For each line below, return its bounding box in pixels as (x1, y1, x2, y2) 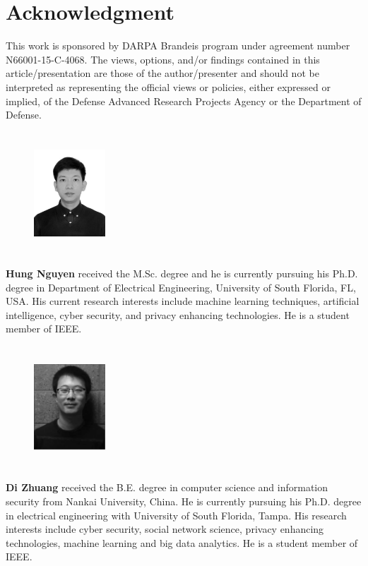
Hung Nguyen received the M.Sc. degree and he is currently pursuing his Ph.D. (6, 266, 358, 281)
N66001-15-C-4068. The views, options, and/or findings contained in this (6, 52, 320, 66)
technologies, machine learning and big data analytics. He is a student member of (6, 535, 358, 550)
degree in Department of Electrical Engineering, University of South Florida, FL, (6, 279, 356, 294)
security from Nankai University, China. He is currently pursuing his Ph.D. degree (6, 494, 362, 509)
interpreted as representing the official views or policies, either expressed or (6, 79, 331, 94)
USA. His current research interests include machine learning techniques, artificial (6, 294, 360, 308)
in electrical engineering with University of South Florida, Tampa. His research (6, 507, 347, 522)
